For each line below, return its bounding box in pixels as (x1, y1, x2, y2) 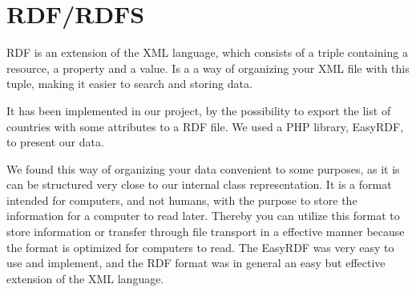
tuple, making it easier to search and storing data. (6, 75, 252, 92)
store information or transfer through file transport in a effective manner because (6, 223, 405, 240)
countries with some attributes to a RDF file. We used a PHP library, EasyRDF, (6, 118, 404, 134)
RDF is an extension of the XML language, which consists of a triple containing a (6, 44, 408, 61)
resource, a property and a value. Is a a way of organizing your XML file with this (6, 59, 410, 76)
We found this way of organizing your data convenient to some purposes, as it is (6, 160, 400, 177)
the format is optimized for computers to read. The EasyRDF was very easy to (6, 238, 394, 255)
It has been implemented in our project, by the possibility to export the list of (6, 102, 391, 118)
